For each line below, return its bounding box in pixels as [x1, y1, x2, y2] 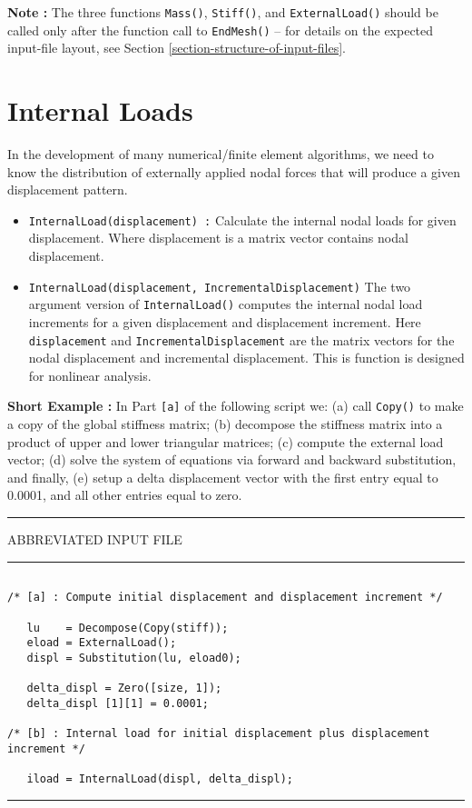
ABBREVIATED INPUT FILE [7, 530, 182, 549]
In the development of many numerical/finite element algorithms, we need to [7, 145, 434, 164]
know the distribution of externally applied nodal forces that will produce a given [7, 162, 460, 181]
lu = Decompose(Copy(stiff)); [26, 621, 229, 634]
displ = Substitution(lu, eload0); [26, 651, 241, 664]
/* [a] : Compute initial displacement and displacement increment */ [7, 591, 443, 604]
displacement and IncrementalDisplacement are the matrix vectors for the [28, 330, 455, 349]
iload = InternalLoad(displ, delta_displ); [26, 773, 293, 786]
